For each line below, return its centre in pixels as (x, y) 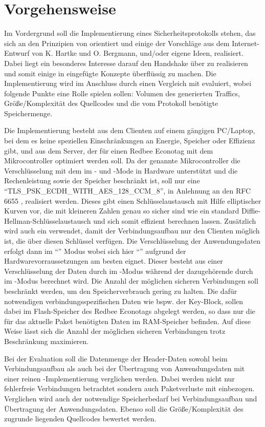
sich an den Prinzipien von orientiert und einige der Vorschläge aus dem (117, 43)
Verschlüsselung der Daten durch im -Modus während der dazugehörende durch (129, 271)
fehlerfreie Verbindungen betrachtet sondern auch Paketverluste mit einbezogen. (129, 388)
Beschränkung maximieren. (47, 341)
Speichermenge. (28, 113)
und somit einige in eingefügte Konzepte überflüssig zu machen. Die (110, 73)
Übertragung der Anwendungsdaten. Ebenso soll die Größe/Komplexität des (124, 408)
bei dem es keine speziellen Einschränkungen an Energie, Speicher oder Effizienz (130, 141)
